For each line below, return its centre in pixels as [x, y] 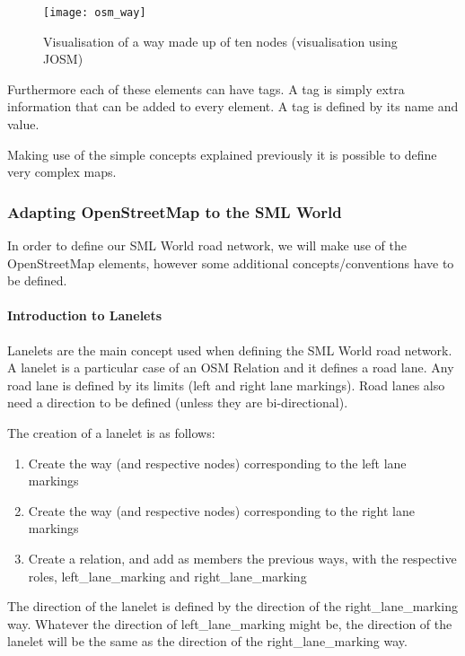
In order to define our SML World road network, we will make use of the [207, 245]
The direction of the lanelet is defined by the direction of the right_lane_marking [232, 606]
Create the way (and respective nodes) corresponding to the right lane [221, 510]
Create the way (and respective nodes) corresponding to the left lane [217, 463]
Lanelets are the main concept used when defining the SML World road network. [230, 350]
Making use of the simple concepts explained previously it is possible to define [222, 154]
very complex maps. [62, 172]
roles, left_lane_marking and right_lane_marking [167, 576]
